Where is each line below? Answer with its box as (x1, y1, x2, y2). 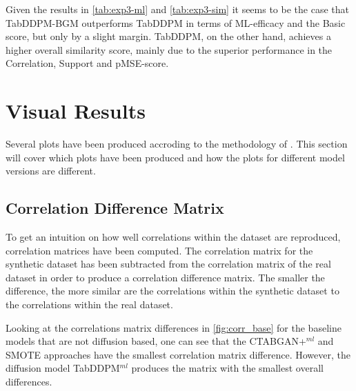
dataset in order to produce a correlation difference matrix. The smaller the (6, 270, 325, 284)
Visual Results (6, 97, 146, 125)
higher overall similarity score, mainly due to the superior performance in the (6, 42, 333, 57)
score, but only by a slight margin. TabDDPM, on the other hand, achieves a (6, 29, 331, 43)
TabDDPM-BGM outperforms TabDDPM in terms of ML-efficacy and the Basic (6, 15, 346, 30)
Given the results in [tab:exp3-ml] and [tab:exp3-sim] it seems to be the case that (6, 2, 349, 16)
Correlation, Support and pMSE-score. (6, 56, 169, 70)
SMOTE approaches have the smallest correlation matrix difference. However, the (6, 347, 350, 361)
